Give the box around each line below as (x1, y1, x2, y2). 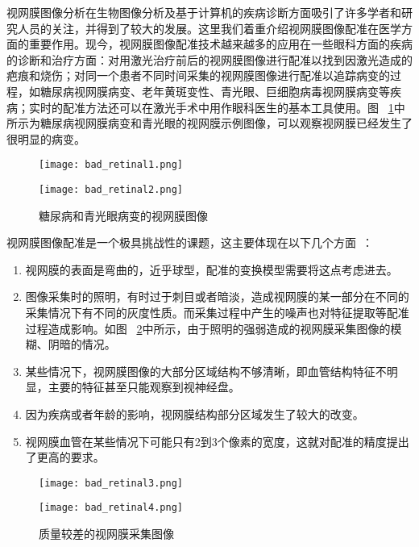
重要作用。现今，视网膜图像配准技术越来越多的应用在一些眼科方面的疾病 (28, 35, 413, 52)
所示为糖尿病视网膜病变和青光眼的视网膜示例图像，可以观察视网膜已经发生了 (6, 115, 413, 132)
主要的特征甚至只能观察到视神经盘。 (48, 378, 240, 395)
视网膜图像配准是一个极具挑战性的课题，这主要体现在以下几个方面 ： (6, 234, 373, 251)
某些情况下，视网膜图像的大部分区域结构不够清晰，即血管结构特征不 (25, 362, 387, 379)
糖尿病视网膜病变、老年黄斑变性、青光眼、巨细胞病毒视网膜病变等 (39, 82, 390, 99)
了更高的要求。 (25, 449, 105, 466)
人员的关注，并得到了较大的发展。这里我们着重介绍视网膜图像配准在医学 (17, 19, 401, 36)
